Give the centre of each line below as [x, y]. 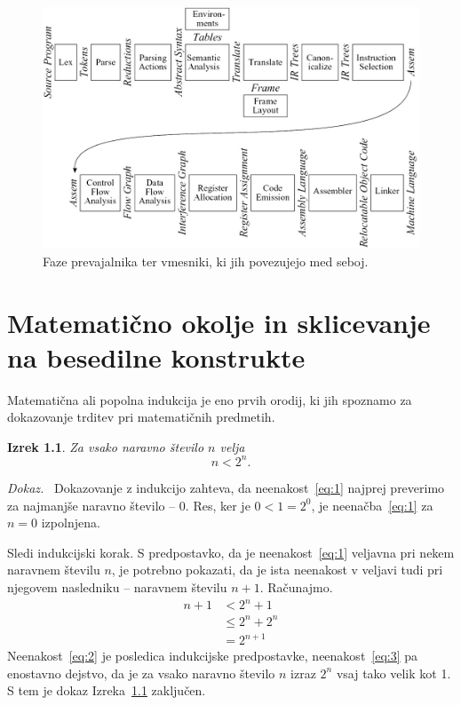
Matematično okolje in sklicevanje [219, 322]
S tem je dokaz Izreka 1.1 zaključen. [107, 690]
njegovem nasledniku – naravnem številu [117, 586]
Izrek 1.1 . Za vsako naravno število [106, 446]
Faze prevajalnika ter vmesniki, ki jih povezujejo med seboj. [206, 261]
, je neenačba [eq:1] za [372, 505]
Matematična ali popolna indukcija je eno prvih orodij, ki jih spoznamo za [210, 399]
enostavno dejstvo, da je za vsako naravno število [141, 673]
